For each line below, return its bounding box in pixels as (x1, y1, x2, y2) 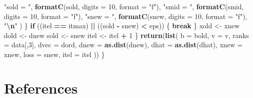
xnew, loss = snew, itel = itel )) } (4, 49, 105, 59)
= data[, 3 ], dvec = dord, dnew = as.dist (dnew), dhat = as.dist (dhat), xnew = (4, 39, 243, 50)
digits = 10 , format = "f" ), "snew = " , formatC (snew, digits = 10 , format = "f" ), (4, 11, 247, 21)
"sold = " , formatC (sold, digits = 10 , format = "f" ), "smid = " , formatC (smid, (4, 1, 244, 11)
